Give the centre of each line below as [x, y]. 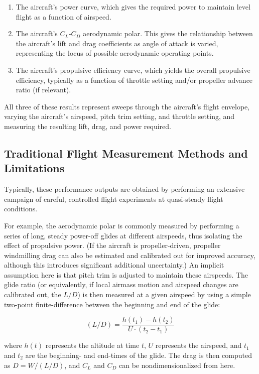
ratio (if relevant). [43, 90]
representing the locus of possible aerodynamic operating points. [115, 53]
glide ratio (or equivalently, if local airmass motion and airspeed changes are [121, 284]
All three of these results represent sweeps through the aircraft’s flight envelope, [127, 106]
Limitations [34, 168]
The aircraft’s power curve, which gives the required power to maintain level [133, 7]
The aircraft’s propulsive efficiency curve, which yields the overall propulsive [133, 70]
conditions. [21, 209]
